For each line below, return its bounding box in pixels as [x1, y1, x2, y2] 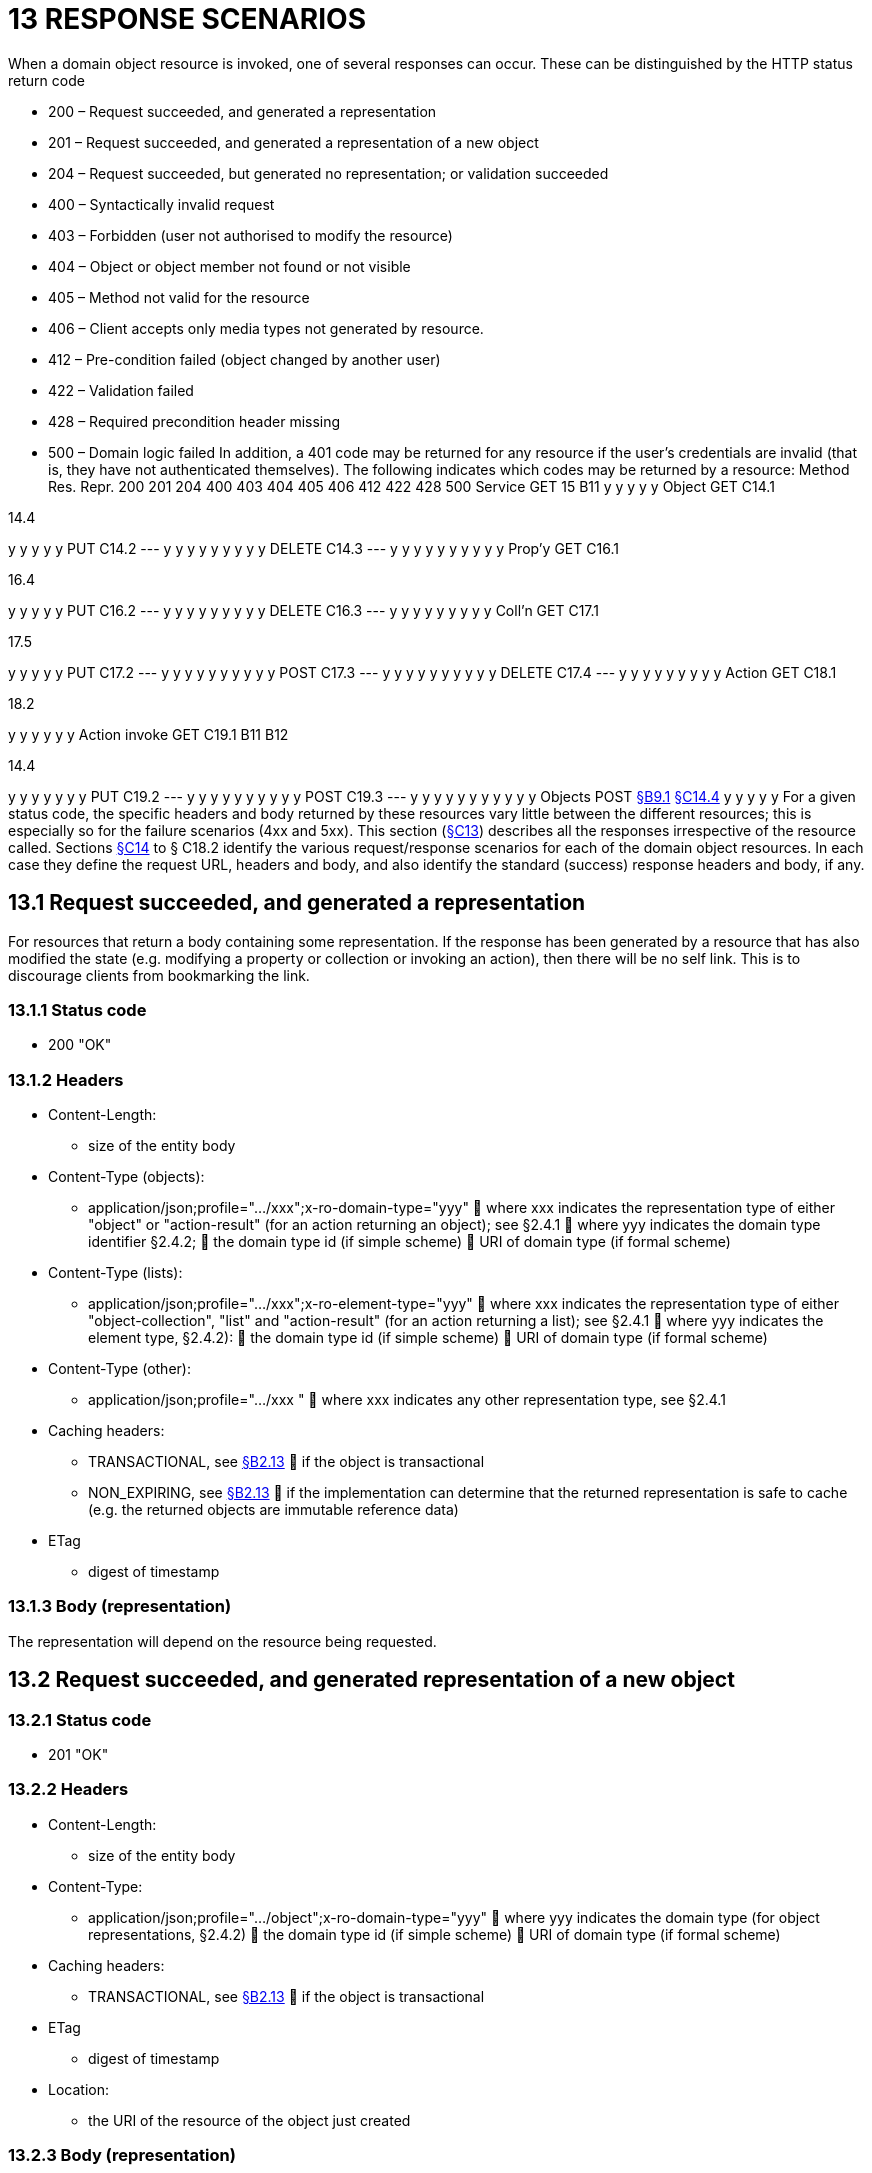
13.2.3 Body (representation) [8, 2145, 236, 2166]
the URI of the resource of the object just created [88, 2111, 411, 2129]
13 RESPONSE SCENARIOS [8, 2, 366, 36]
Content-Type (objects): [48, 1168, 205, 1186]
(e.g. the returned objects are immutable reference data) [88, 1501, 459, 1519]
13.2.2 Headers [8, 1779, 129, 1800]
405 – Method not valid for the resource [48, 288, 310, 306]
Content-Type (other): [48, 1360, 191, 1378]
